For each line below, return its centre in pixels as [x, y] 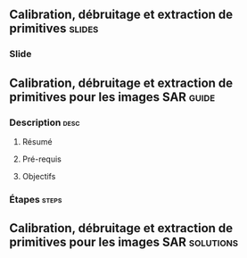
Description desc [45, 122]
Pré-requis [42, 159]
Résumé [37, 141]
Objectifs [39, 176]
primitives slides [54, 29]
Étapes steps [36, 199]
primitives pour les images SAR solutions [124, 242]
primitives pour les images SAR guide [112, 97]
